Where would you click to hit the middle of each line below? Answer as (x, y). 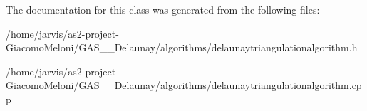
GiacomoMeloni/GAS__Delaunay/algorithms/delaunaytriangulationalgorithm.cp (184, 85)
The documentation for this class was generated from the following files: (163, 9)
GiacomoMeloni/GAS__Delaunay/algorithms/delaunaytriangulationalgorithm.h (182, 47)
